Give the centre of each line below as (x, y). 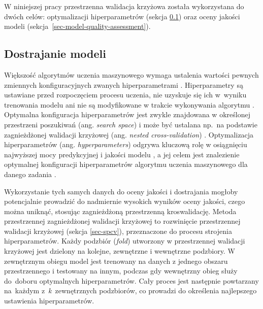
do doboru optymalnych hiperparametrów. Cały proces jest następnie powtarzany (131, 280)
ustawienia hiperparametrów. (49, 301)
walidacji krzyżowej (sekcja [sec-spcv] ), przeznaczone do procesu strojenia (118, 231)
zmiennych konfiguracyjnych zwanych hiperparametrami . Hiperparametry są (124, 84)
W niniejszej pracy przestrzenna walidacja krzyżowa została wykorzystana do (124, 6)
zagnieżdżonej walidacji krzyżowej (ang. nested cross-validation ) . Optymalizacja (129, 134)
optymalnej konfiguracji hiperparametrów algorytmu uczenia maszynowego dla (126, 164)
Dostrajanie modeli (55, 54)
